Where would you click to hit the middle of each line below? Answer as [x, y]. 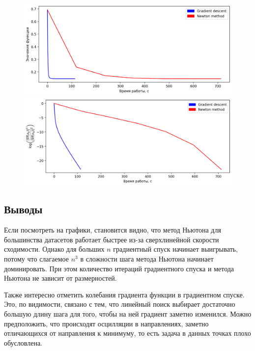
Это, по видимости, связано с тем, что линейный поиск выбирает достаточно [120, 304]
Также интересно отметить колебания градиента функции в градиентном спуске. [124, 294]
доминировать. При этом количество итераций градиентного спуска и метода [119, 268]
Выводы [23, 209]
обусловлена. [23, 342]
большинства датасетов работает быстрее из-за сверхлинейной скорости [112, 239]
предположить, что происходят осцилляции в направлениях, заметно [106, 323]
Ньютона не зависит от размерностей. [60, 278]
